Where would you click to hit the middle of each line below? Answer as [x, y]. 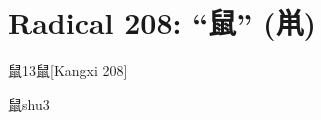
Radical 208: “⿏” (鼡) [162, 22]
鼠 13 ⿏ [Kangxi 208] [68, 70]
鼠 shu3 [29, 103]
